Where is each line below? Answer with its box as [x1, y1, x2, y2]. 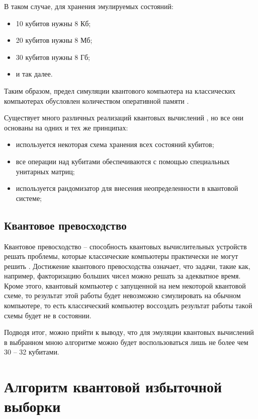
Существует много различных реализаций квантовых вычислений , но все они [4, 112, 244, 123]
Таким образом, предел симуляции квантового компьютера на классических [4, 85, 236, 96]
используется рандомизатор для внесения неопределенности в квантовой [16, 183, 238, 193]
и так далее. [16, 68, 53, 79]
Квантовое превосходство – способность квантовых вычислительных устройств [4, 241, 247, 251]
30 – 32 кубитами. [4, 346, 59, 357]
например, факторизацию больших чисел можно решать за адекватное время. [4, 270, 241, 281]
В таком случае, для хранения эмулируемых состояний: [4, 1, 174, 11]
